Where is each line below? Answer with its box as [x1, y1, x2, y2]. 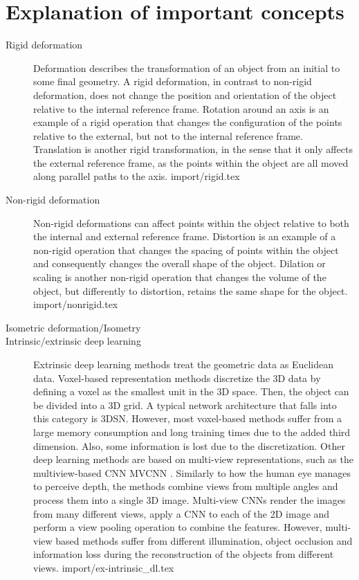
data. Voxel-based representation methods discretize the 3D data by [33, 370, 321, 385]
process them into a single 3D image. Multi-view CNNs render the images [33, 492, 346, 507]
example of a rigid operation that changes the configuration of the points [33, 115, 342, 129]
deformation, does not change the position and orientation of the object [33, 87, 337, 102]
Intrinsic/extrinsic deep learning [6, 334, 141, 348]
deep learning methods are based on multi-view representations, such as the [33, 452, 353, 466]
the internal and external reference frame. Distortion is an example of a [33, 229, 336, 244]
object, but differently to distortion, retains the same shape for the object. [33, 283, 348, 298]
